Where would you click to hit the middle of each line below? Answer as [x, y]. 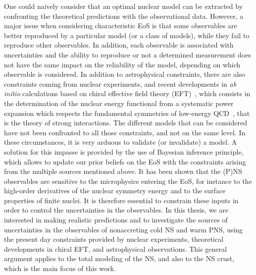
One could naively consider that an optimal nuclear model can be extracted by [124, 6]
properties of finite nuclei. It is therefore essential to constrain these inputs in [121, 200]
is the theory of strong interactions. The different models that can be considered [126, 123]
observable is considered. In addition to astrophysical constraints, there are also [125, 74]
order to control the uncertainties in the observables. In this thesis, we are [116, 210]
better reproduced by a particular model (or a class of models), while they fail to [127, 35]
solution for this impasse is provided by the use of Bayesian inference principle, [124, 151]
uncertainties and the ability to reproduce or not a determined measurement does [128, 54]
